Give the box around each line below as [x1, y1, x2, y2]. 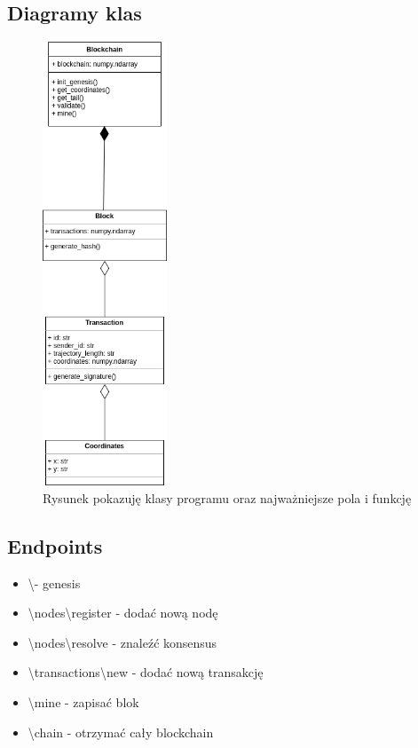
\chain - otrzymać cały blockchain [28, 722, 214, 741]
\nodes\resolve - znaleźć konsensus [28, 633, 217, 651]
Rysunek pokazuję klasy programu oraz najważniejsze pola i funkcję [43, 488, 412, 507]
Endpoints [7, 531, 103, 559]
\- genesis [28, 573, 81, 592]
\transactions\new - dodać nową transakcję [28, 663, 264, 681]
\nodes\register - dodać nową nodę [28, 603, 218, 622]
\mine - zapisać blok [28, 692, 139, 711]
